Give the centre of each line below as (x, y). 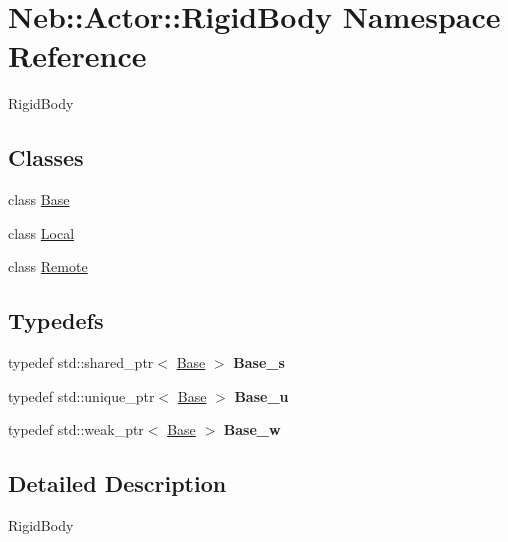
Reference (77, 55)
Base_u (261, 395)
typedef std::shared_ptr (81, 362)
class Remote (48, 266)
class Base (39, 199)
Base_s (259, 362)
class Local (41, 232)
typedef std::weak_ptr (76, 429)
